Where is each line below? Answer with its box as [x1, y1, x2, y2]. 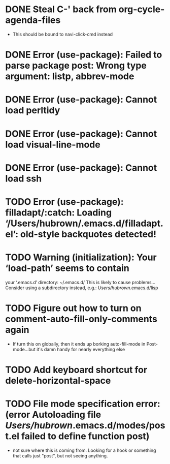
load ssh [5, 173, 42, 184]
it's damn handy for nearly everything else [36, 346, 125, 352]
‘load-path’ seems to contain [5, 263, 129, 274]
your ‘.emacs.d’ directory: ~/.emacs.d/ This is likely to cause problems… [5, 279, 156, 285]
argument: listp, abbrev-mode [5, 71, 134, 82]
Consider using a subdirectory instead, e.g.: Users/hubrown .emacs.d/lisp [5, 285, 158, 291]
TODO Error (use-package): [5, 196, 124, 207]
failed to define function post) [21, 430, 150, 442]
